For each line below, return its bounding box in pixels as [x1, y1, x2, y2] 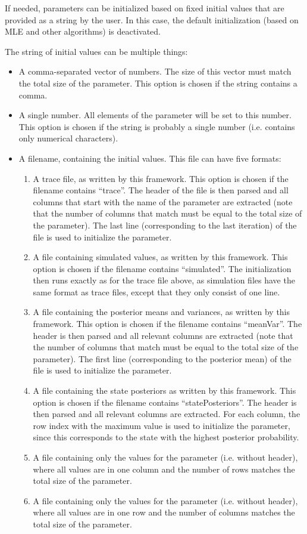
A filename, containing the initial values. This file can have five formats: [18, 152, 281, 164]
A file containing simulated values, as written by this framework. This [33, 251, 288, 263]
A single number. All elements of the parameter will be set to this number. [18, 109, 292, 121]
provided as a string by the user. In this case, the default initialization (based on [5, 13, 299, 26]
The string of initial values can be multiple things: [5, 45, 188, 57]
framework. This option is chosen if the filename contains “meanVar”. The [33, 317, 302, 330]
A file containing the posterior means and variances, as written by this [33, 305, 290, 318]
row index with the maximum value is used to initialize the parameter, [33, 419, 290, 431]
